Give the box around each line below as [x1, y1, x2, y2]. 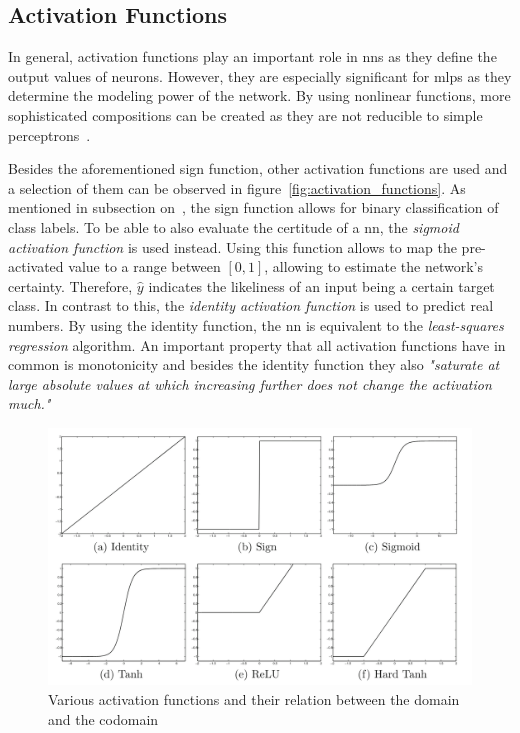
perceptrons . [8, 124, 91, 145]
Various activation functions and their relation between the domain [48, 689, 460, 710]
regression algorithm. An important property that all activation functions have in [8, 334, 506, 355]
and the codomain [48, 708, 159, 729]
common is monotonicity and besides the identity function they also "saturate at [8, 354, 500, 375]
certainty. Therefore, [8, 275, 133, 296]
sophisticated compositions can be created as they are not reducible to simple [8, 104, 483, 125]
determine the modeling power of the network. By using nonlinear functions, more [8, 85, 511, 106]
